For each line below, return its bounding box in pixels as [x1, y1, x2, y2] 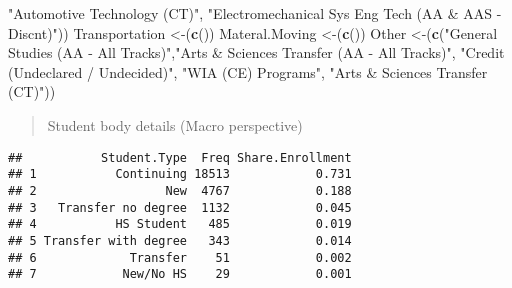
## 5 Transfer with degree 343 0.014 [8, 233, 352, 248]
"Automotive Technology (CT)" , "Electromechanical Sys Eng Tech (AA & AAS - [8, 3, 502, 23]
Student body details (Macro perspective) [47, 114, 303, 135]
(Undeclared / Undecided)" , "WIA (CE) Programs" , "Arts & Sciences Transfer [8, 61, 488, 82]
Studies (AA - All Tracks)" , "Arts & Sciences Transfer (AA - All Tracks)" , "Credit [8, 42, 505, 63]
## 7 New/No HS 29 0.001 [8, 267, 352, 282]
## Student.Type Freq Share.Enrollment [8, 150, 352, 165]
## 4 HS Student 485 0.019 [8, 217, 352, 232]
